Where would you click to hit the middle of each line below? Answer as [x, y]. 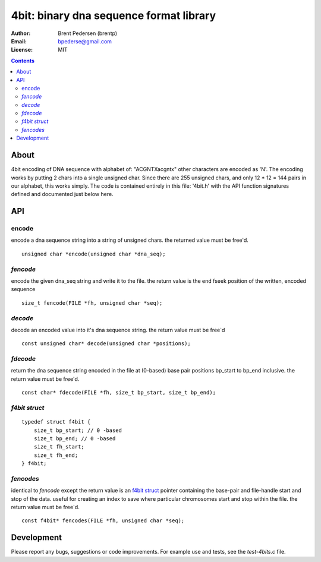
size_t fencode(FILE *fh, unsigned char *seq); [92, 303]
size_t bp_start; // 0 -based [78, 430]
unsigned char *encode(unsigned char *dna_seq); [94, 254]
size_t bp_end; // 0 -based [75, 438]
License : [22, 50]
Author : [21, 33]
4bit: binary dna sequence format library [114, 15]
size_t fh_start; [59, 447]
